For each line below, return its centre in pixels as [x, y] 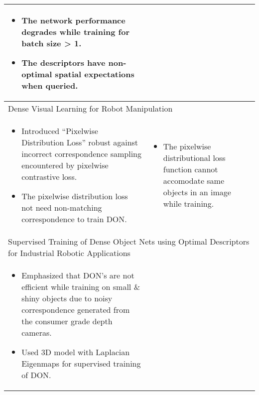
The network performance [73, 20]
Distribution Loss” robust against [80, 142]
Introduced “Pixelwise [60, 131]
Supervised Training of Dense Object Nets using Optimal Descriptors [129, 241]
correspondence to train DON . [74, 219]
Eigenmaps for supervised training [81, 363]
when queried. [50, 85]
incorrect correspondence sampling [81, 154]
